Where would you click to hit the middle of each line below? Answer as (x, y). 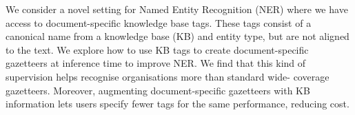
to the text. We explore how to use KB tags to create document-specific (157, 49)
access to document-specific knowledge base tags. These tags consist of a (159, 22)
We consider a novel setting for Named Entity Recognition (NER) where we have (177, 9)
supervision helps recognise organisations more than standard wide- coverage (168, 76)
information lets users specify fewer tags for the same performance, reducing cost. (177, 104)
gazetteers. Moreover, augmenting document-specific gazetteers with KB (158, 90)
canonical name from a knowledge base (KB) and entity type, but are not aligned (177, 36)
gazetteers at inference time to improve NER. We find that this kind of (156, 63)
